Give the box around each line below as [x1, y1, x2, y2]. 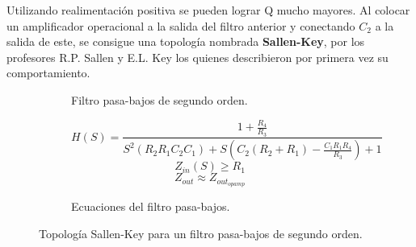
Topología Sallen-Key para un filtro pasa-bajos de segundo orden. [39, 224, 363, 241]
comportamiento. [6, 64, 90, 81]
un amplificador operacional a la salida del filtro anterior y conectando [6, 17, 355, 34]
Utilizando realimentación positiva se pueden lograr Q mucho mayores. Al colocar [6, 2, 410, 18]
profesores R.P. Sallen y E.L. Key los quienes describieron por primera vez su [6, 48, 389, 65]
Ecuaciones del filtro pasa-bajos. [71, 198, 230, 215]
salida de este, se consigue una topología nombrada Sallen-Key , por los [6, 33, 365, 50]
